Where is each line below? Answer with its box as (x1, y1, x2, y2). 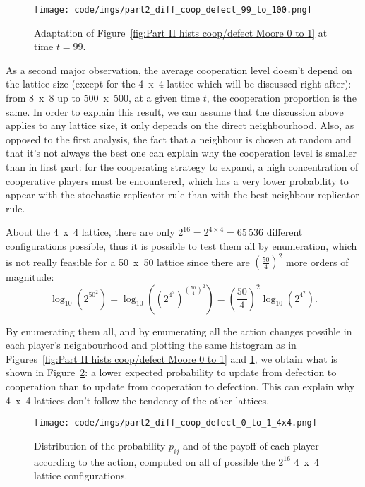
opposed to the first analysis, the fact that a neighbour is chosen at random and (6, 131, 352, 146)
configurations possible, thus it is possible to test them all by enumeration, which (6, 238, 357, 253)
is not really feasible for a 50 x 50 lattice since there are (6, 254, 250, 269)
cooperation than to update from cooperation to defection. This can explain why (6, 379, 355, 394)
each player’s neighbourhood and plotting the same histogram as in (6, 337, 297, 352)
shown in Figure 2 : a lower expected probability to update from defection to (6, 365, 337, 380)
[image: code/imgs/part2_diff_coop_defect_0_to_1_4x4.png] (34, 418, 317, 428)
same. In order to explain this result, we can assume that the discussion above (6, 104, 344, 119)
